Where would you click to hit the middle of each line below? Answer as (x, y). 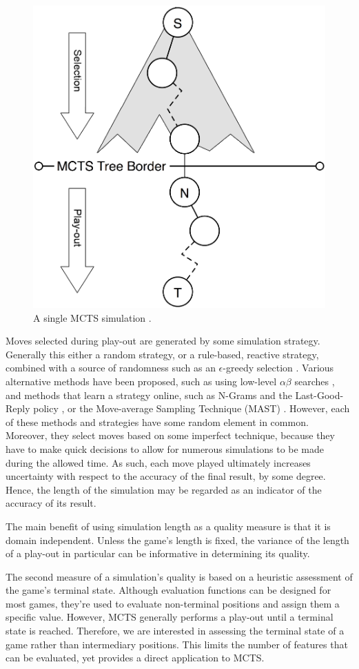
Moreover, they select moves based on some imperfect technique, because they (170, 435)
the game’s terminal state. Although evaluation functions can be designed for (168, 590)
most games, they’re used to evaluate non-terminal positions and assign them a (173, 603)
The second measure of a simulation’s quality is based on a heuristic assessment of (179, 576)
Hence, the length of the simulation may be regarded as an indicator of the (164, 489)
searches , (315, 381)
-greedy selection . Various (278, 368)
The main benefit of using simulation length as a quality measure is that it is (168, 526)
